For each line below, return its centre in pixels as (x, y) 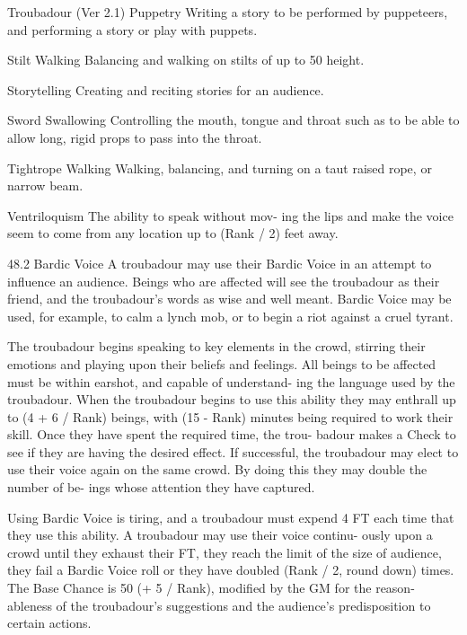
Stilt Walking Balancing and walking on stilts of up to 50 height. (186, 60)
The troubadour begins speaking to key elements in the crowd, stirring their (216, 346)
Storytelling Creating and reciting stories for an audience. (166, 89)
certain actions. (49, 623)
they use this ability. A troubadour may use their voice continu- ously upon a (220, 535)
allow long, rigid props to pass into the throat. (135, 137)
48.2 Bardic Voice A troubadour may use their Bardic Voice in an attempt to (220, 263)
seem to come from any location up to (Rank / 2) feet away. (173, 233)
